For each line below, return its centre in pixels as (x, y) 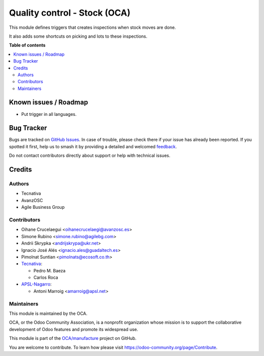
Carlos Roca (46, 278)
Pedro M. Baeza (50, 270)
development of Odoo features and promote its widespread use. (74, 329)
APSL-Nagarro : (36, 284)
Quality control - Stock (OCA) (70, 13)
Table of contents (27, 45)
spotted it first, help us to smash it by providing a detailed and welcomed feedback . (93, 146)
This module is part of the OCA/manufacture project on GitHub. (73, 338)
